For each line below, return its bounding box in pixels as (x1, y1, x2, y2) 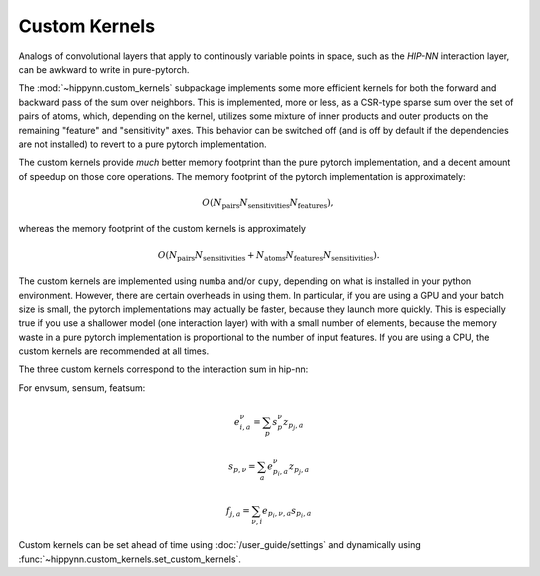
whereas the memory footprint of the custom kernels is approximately (18, 223, 307, 235)
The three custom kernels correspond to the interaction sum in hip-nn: (18, 363, 309, 375)
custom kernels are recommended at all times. (18, 345, 210, 357)
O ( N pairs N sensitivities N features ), (201, 196, 334, 210)
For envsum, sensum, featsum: (18, 381, 146, 394)
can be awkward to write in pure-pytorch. (18, 63, 190, 75)
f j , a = (225, 505, 250, 519)
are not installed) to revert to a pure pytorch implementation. (18, 138, 267, 150)
